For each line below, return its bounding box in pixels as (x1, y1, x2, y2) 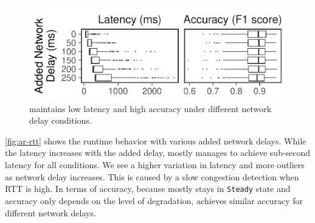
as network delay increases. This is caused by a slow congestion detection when (5, 170, 299, 183)
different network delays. (5, 206, 96, 219)
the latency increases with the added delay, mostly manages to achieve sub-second (5, 146, 311, 159)
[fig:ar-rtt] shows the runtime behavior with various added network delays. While (5, 134, 306, 147)
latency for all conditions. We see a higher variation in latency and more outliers (5, 158, 305, 171)
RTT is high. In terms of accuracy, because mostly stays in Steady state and (5, 182, 291, 195)
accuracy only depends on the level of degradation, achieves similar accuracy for (5, 194, 303, 207)
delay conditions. (29, 114, 92, 127)
